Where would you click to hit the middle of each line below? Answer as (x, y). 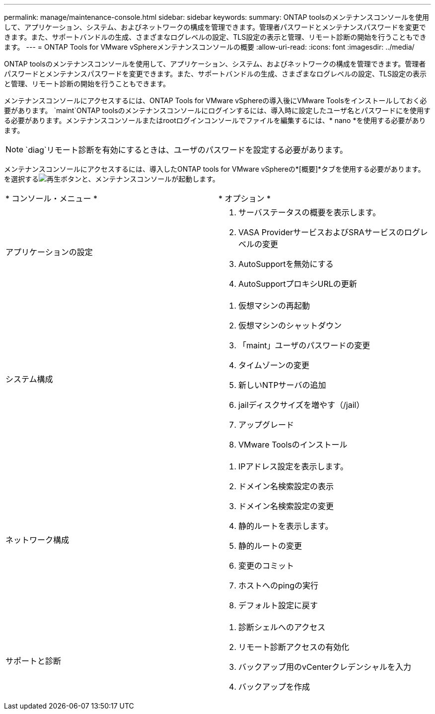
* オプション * (245, 198)
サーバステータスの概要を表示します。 (310, 212)
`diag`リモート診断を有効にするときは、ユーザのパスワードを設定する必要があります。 (187, 150)
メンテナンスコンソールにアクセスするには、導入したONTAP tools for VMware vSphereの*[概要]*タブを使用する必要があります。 (215, 169)
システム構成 (29, 379)
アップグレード (266, 425)
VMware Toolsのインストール (293, 445)
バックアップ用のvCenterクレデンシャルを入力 (325, 667)
